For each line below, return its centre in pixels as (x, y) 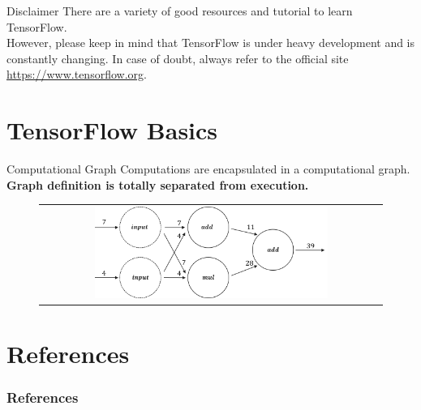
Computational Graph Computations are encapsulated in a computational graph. (208, 169)
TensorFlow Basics (112, 130)
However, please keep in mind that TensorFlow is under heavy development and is (211, 43)
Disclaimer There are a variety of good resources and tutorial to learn (180, 11)
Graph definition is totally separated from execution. (158, 184)
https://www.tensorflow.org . (77, 74)
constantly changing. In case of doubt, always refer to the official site (178, 58)
